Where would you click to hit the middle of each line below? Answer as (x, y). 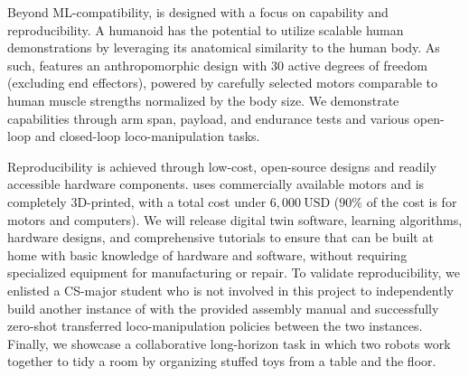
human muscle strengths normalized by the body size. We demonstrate (203, 100)
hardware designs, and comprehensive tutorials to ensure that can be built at (220, 237)
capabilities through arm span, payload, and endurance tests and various (209, 118)
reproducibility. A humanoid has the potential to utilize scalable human (206, 29)
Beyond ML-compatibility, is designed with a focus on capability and (198, 12)
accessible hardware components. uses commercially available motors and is (216, 184)
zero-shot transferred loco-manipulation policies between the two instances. (215, 326)
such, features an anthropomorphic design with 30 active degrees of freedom (217, 65)
